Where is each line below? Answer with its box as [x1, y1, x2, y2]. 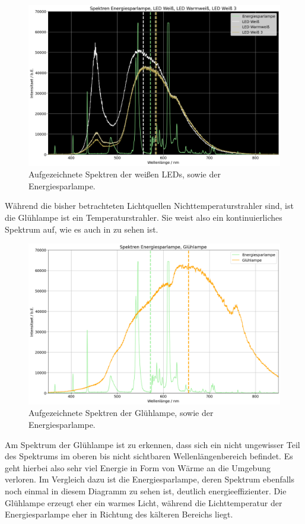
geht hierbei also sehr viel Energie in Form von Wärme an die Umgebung [5, 461, 271, 474]
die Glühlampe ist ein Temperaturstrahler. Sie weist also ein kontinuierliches [5, 211, 282, 223]
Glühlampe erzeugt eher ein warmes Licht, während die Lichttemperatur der [5, 496, 282, 509]
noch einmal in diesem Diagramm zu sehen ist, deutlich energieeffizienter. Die [5, 484, 287, 497]
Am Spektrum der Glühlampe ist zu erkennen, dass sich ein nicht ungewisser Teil [5, 438, 300, 450]
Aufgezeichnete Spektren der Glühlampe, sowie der [28, 407, 214, 419]
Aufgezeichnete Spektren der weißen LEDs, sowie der [28, 168, 221, 180]
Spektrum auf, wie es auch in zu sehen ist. [5, 223, 158, 235]
